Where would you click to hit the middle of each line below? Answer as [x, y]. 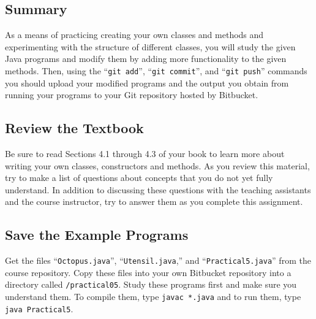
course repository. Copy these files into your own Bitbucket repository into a [148, 272]
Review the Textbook [74, 128]
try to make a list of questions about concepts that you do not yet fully [139, 178]
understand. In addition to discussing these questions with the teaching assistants [158, 189]
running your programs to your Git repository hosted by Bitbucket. [132, 95]
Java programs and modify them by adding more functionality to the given [146, 59]
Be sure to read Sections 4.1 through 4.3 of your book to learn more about [145, 154]
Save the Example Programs [97, 235]
